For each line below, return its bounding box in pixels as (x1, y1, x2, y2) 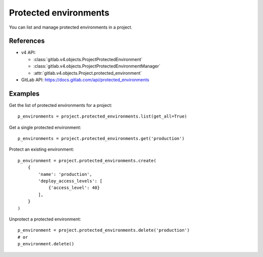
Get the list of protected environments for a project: (9, 102, 113, 108)
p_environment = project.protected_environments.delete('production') (18, 227, 190, 233)
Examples (9, 89, 40, 98)
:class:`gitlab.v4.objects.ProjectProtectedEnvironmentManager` (33, 63, 161, 69)
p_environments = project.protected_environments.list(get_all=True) (18, 114, 188, 119)
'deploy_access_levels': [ (38, 178, 103, 184)
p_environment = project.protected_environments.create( (18, 158, 157, 163)
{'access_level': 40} (48, 185, 100, 190)
